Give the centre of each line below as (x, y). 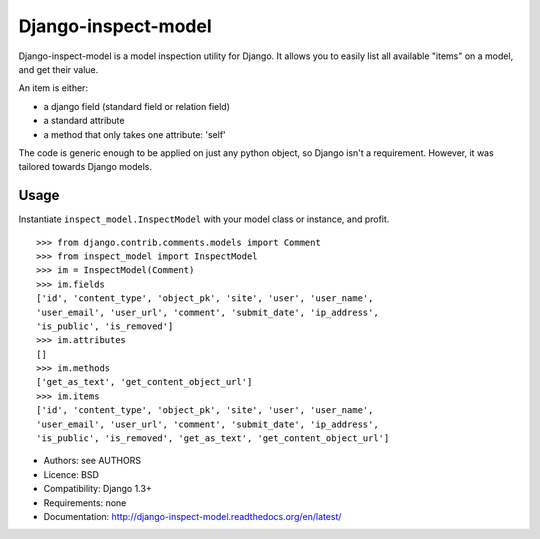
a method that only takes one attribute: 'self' (135, 134)
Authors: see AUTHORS (92, 461)
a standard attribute (84, 121)
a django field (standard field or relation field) (136, 106)
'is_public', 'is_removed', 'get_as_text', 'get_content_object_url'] (213, 438)
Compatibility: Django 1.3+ (97, 489)
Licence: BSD (71, 474)
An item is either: (53, 88)
